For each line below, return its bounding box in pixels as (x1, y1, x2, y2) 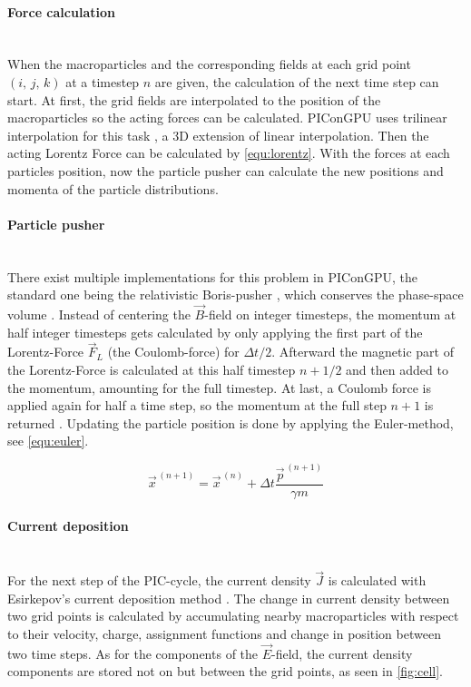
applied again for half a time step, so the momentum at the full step (7, 396, 387, 415)
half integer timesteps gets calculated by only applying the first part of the (7, 322, 423, 341)
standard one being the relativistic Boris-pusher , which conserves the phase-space (7, 285, 464, 304)
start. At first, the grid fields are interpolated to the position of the (7, 90, 381, 109)
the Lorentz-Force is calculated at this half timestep (7, 359, 296, 378)
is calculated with (328, 571, 427, 590)
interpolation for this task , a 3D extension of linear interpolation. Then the (7, 125, 429, 144)
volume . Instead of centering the (7, 304, 191, 323)
